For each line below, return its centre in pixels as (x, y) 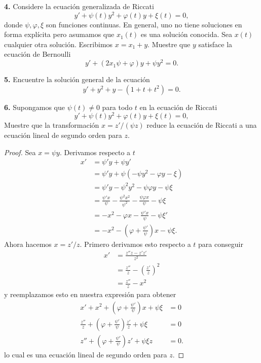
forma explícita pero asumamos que (59, 34)
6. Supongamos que (34, 107)
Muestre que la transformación (52, 125)
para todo (117, 107)
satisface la (215, 44)
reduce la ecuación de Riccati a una (202, 125)
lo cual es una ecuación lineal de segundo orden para (86, 354)
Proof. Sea (20, 152)
